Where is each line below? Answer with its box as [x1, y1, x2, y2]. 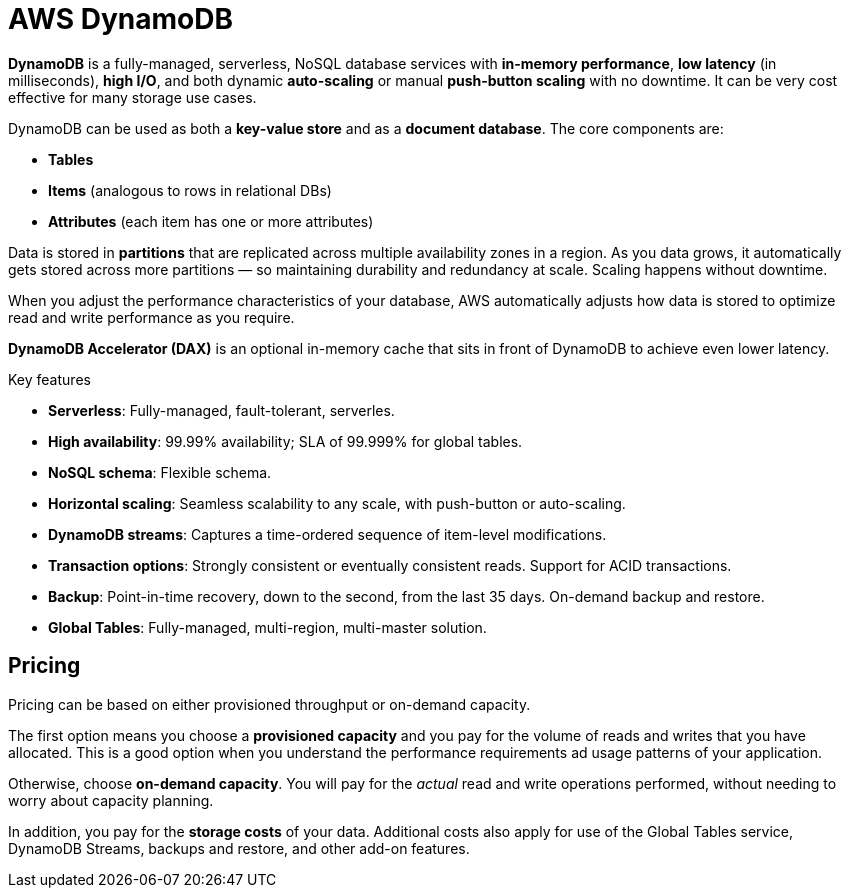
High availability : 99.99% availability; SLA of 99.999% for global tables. [48, 432, 523, 450]
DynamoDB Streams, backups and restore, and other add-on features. [8, 839, 470, 857]
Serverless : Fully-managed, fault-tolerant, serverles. [48, 401, 395, 419]
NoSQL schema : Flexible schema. [48, 463, 272, 481]
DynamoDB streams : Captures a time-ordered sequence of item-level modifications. [48, 525, 607, 543]
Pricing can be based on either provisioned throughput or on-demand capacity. [8, 695, 531, 713]
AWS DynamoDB [8, 2, 233, 36]
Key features [8, 370, 91, 388]
